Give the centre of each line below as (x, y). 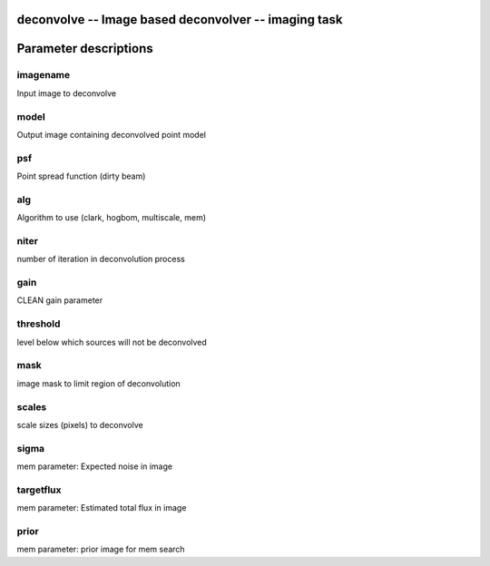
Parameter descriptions (85, 49)
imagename (44, 75)
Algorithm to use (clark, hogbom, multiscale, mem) (112, 218)
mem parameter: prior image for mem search (101, 550)
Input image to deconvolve (67, 93)
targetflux (39, 490)
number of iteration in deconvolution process (101, 259)
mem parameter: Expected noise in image (94, 466)
